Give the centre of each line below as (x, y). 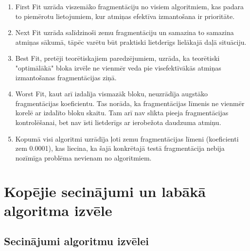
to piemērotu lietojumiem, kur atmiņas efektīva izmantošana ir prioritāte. (125, 16)
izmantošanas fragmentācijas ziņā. (66, 77)
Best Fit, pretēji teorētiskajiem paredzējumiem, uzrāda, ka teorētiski (117, 58)
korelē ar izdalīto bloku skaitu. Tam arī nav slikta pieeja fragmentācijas (122, 113)
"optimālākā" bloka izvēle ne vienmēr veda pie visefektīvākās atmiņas (118, 67)
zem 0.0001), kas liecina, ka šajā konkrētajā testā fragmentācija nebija (120, 148)
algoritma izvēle (58, 210)
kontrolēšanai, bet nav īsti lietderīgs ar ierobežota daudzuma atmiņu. (118, 122)
